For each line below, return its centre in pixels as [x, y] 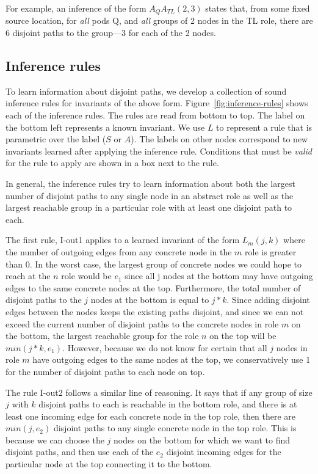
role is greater [271, 251]
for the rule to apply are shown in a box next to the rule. [112, 163]
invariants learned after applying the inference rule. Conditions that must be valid [159, 151]
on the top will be [243, 336]
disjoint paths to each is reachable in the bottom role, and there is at [168, 404]
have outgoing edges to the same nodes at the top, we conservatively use [168, 359]
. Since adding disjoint [268, 300]
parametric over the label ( [56, 139]
